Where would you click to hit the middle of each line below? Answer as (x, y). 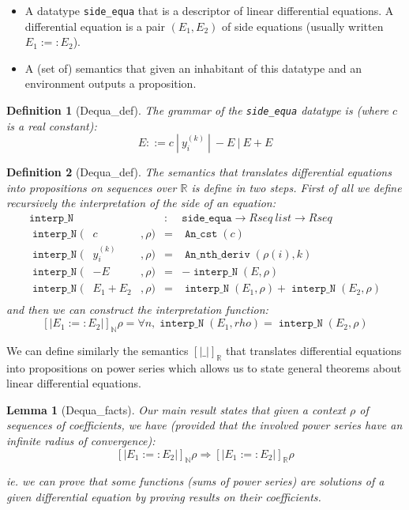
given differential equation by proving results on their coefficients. (164, 497)
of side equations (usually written (303, 26)
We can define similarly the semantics (98, 350)
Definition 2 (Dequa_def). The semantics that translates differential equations (199, 172)
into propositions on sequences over (92, 187)
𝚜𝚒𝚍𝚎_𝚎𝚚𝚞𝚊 (207, 219)
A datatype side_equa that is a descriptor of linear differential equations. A (209, 10)
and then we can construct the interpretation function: (137, 310)
